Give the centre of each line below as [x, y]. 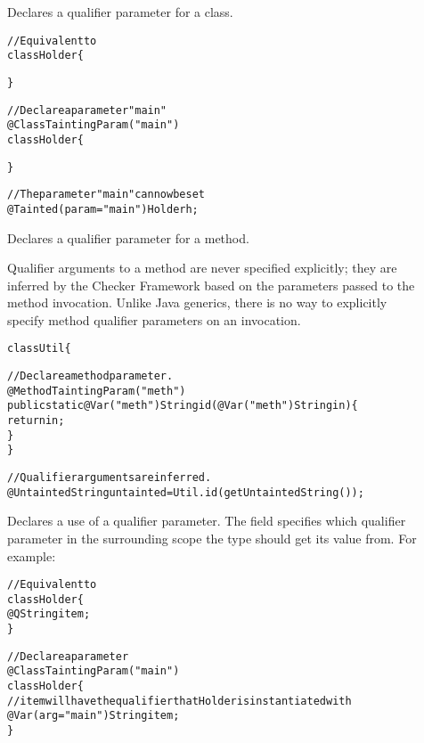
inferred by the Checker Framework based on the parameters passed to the [211, 285]
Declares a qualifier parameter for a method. [128, 237]
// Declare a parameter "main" [87, 110]
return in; [36, 421]
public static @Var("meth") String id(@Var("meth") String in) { [183, 406]
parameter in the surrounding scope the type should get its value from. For [212, 538]
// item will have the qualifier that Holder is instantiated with [179, 701]
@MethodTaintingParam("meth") [97, 391]
